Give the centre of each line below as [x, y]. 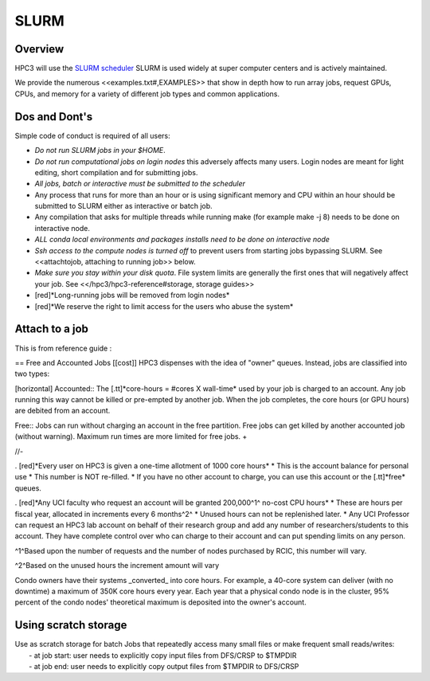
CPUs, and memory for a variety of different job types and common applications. [147, 94]
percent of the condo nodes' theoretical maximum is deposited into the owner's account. [160, 602]
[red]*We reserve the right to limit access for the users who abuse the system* [164, 306]
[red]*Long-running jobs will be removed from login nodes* [132, 295]
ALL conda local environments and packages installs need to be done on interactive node [182, 240]
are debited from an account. [63, 411]
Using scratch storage [71, 625]
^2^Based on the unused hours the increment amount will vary [117, 566]
